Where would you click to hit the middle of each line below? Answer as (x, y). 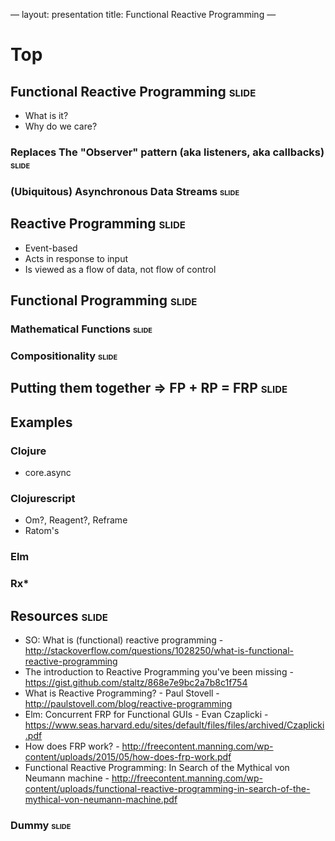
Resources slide (59, 615)
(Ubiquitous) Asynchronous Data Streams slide (125, 191)
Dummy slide (41, 825)
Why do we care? (61, 126)
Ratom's (42, 531)
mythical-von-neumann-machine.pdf (101, 799)
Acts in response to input (76, 258)
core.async (48, 472)
